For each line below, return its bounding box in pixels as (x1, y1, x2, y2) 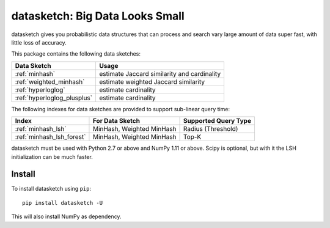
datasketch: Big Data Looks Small (11, 9, 185, 23)
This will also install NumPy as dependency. (11, 213, 122, 220)
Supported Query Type (183, 117, 252, 125)
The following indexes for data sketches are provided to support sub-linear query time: (11, 105, 230, 112)
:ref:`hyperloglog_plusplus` (15, 94, 93, 102)
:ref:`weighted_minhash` (15, 77, 85, 86)
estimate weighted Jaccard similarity (98, 77, 205, 86)
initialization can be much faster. (11, 153, 93, 160)
